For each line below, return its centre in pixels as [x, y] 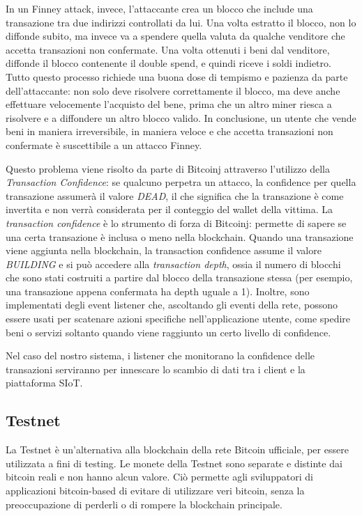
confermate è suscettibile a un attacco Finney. [104, 144]
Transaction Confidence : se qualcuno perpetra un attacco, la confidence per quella [181, 182]
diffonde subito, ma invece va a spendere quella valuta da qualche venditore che [175, 36]
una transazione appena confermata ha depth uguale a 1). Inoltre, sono [158, 291]
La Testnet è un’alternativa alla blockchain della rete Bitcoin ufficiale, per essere [177, 449]
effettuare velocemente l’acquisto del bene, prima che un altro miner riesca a [169, 104]
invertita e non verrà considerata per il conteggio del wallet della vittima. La [169, 209]
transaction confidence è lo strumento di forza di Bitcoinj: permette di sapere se [176, 222]
